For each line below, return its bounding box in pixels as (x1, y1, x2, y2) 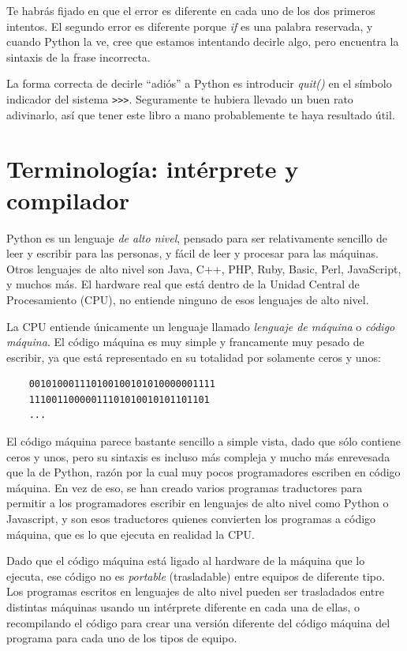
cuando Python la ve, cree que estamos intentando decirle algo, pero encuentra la (6, 33, 399, 50)
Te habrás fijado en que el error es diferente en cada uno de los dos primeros (6, 2, 375, 18)
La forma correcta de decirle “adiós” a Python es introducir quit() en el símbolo (6, 75, 392, 92)
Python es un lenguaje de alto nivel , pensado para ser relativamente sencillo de (6, 229, 387, 246)
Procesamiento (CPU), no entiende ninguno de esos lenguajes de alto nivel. (6, 291, 369, 307)
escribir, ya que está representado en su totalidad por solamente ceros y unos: (6, 348, 381, 365)
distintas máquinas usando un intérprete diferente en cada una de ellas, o (6, 599, 360, 615)
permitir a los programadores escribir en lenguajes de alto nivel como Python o (6, 495, 389, 511)
